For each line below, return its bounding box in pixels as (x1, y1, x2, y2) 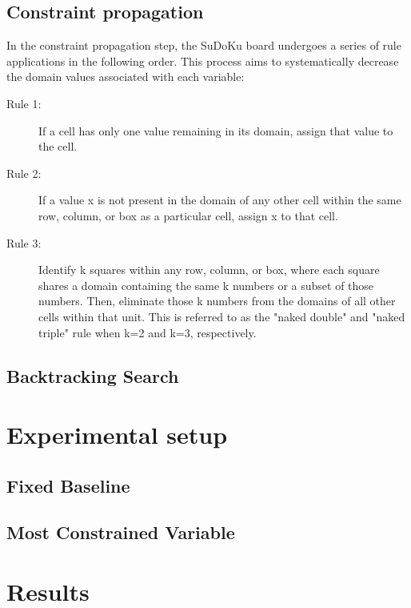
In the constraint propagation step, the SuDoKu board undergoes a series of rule (6, 37, 401, 54)
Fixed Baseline (6, 473, 130, 497)
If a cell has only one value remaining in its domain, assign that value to (38, 122, 393, 139)
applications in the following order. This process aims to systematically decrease (6, 52, 399, 69)
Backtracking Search (6, 363, 179, 388)
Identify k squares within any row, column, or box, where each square (38, 261, 380, 278)
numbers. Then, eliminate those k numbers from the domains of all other (38, 292, 396, 309)
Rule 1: (6, 95, 42, 111)
